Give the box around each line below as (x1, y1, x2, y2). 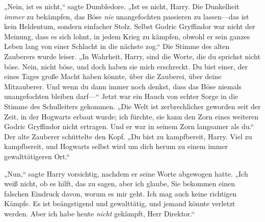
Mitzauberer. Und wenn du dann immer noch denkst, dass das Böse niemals (4, 81, 242, 91)
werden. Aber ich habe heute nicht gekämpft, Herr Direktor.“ (4, 208, 195, 218)
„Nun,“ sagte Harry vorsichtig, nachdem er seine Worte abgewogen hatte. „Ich (4, 168, 248, 179)
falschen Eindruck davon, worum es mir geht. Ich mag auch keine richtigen (4, 188, 237, 199)
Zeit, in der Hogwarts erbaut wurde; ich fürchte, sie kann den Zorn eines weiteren (4, 111, 259, 121)
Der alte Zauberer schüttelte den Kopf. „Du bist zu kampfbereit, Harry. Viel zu (4, 131, 252, 141)
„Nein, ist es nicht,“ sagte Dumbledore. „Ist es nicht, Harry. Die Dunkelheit (4, 1, 240, 11)
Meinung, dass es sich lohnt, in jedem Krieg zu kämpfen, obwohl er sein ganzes (4, 31, 250, 41)
